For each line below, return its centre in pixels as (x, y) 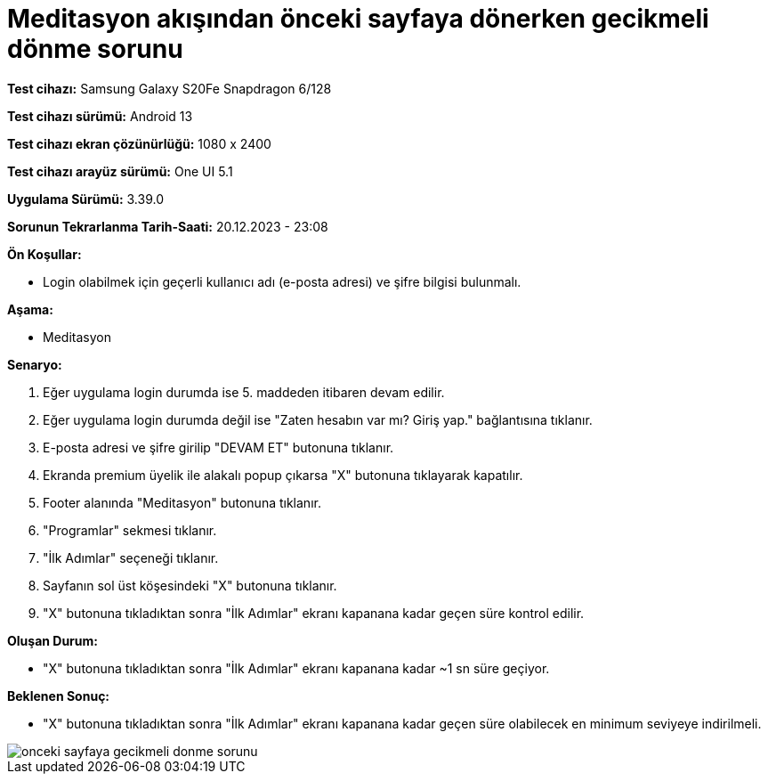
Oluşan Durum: (53, 640)
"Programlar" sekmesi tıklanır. (130, 530)
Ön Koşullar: (44, 254)
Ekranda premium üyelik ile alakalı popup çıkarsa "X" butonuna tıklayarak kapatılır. (283, 475)
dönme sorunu (95, 49)
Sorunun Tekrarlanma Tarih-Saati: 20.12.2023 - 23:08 (168, 226)
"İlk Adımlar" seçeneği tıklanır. (131, 557)
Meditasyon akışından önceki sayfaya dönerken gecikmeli (358, 19)
